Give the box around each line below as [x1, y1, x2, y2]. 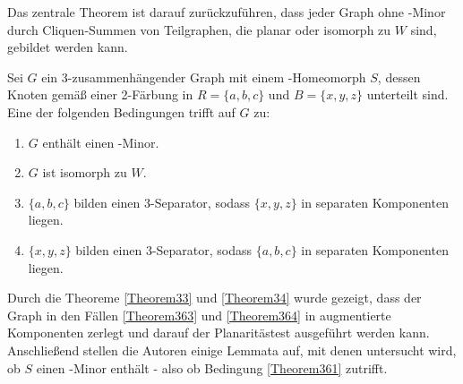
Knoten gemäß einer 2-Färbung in [7, 85, 193, 104]
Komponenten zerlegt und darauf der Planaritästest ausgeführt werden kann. [7, 323, 430, 342]
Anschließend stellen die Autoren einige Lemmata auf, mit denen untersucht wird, [7, 340, 457, 359]
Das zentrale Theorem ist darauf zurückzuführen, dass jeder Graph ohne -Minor [7, 3, 446, 21]
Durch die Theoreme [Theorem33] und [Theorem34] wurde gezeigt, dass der [7, 288, 422, 307]
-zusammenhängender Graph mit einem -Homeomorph [67, 67, 366, 86]
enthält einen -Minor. [42, 132, 159, 151]
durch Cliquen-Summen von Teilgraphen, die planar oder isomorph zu [7, 20, 391, 38]
